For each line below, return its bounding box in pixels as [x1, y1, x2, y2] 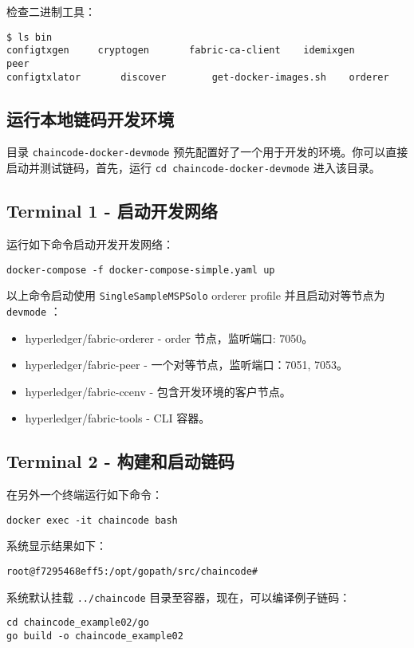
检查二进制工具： [6, 3, 96, 19]
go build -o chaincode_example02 [6, 630, 183, 642]
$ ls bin [6, 31, 53, 43]
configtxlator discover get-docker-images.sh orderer [6, 71, 389, 83]
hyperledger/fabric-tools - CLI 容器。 [25, 410, 211, 426]
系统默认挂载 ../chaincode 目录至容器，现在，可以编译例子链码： [6, 588, 351, 605]
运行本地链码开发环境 [6, 106, 174, 131]
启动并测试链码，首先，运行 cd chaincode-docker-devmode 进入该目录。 [6, 159, 380, 176]
